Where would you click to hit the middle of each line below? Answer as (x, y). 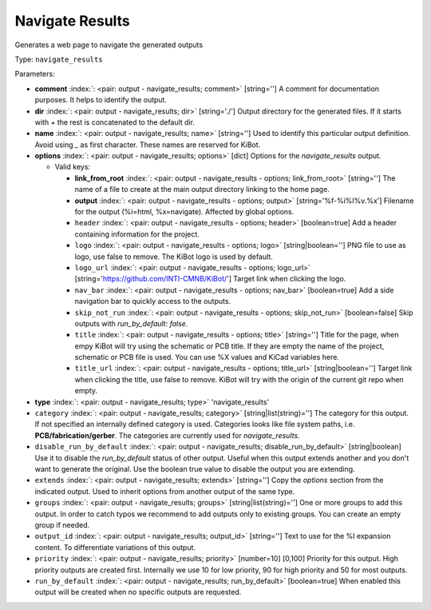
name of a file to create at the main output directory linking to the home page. (202, 189)
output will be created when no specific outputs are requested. (138, 592)
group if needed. (62, 524)
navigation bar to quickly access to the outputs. (153, 301)
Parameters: (35, 74)
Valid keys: (73, 167)
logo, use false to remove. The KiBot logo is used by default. (174, 257)
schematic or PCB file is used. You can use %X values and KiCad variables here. (207, 357)
